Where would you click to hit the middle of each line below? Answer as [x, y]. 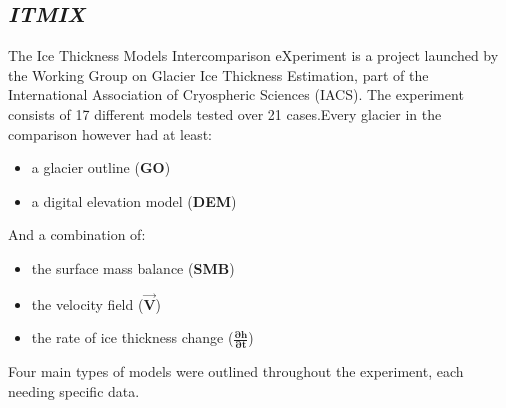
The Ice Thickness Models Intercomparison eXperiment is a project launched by [253, 55]
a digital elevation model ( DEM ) [134, 200]
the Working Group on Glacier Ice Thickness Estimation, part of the [218, 74]
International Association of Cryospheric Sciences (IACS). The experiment [236, 94]
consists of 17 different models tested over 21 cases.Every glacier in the [225, 113]
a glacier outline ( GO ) [101, 167]
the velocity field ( [87, 303]
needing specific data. [74, 390]
